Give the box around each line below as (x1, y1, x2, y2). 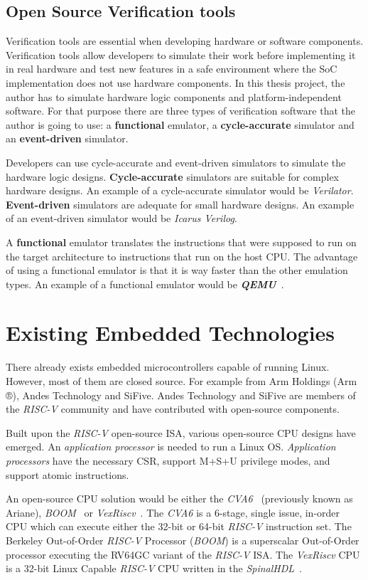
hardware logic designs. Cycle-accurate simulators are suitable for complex (6, 169, 340, 184)
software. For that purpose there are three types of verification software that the (6, 103, 355, 118)
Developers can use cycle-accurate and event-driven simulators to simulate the (6, 154, 346, 169)
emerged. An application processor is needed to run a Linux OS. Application (6, 439, 336, 454)
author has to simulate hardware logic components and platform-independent (6, 89, 342, 104)
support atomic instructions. (6, 467, 129, 482)
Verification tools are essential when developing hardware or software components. (6, 33, 364, 48)
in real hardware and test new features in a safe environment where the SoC (6, 61, 337, 76)
